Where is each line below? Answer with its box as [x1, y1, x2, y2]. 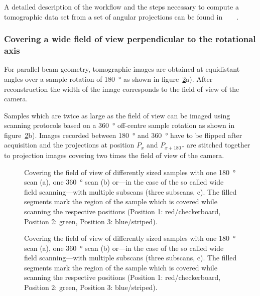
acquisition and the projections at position [4, 139, 135, 150]
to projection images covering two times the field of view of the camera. [4, 150, 224, 160]
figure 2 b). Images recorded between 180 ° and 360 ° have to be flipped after [4, 129, 242, 140]
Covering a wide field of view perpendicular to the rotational [4, 33, 256, 45]
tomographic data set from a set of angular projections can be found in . [4, 11, 239, 22]
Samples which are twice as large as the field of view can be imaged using [4, 110, 230, 120]
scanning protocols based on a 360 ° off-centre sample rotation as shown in [4, 120, 235, 130]
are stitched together [186, 139, 250, 150]
